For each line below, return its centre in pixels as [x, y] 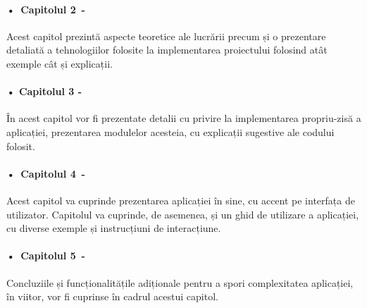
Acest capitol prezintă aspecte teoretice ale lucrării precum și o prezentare [166, 36]
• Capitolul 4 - [46, 173]
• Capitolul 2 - [46, 9]
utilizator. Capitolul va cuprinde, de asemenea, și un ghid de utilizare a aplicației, [183, 214]
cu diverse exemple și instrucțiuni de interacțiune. [114, 228]
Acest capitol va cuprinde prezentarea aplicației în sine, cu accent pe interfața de [181, 200]
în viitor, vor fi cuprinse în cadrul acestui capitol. [112, 296]
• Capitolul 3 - [44, 91]
